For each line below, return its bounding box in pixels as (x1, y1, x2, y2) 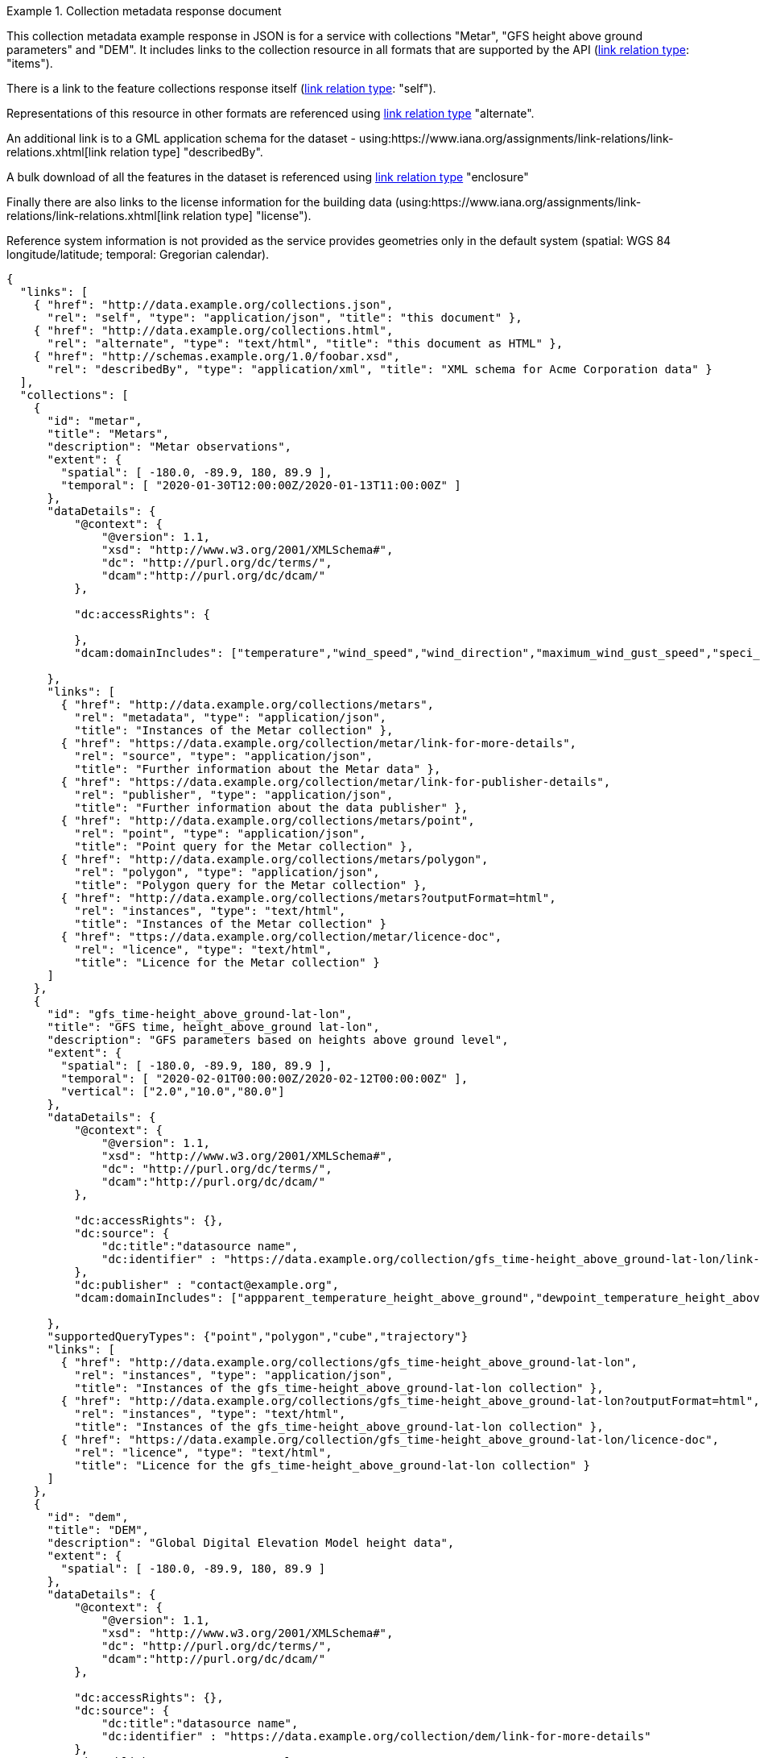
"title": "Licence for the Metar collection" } (74, 956, 380, 969)
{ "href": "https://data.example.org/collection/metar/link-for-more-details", (60, 737, 577, 750)
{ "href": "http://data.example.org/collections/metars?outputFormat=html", (60, 891, 556, 904)
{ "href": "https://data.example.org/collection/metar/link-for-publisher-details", (60, 775, 611, 788)
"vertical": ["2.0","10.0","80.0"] (60, 1085, 285, 1098)
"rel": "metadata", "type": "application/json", (74, 711, 387, 724)
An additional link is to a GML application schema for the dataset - (6, 131, 357, 145)
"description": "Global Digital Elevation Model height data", (47, 1536, 455, 1549)
